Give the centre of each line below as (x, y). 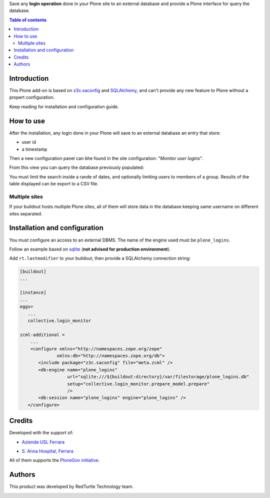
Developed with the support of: (41, 433)
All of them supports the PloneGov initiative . (54, 460)
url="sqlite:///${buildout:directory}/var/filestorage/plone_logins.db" (158, 377)
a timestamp (34, 149)
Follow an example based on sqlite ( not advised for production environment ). (90, 249)
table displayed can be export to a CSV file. (54, 184)
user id (29, 142)
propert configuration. (32, 97)
